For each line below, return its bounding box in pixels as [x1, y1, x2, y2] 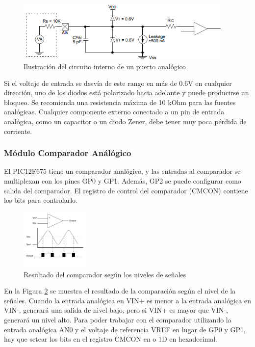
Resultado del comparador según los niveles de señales [24, 269, 186, 279]
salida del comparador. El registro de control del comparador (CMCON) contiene [4, 185, 248, 195]
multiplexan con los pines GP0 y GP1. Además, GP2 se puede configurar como [4, 175, 241, 186]
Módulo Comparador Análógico [4, 147, 131, 159]
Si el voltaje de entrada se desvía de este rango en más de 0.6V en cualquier [4, 78, 232, 88]
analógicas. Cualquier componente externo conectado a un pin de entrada [4, 107, 225, 117]
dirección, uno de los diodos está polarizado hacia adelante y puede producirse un [4, 87, 249, 98]
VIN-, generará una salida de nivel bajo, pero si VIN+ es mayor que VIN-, [4, 305, 228, 315]
